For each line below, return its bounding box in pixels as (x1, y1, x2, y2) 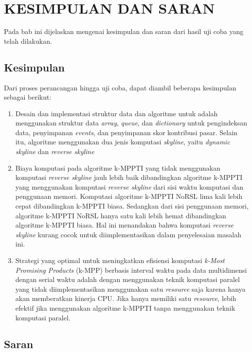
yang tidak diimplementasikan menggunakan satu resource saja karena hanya (15, 283, 246, 294)
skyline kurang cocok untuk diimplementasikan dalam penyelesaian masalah (15, 229, 241, 239)
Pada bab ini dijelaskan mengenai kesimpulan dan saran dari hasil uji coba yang (4, 26, 244, 36)
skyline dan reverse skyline (15, 146, 94, 157)
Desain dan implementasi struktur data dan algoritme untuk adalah (15, 108, 218, 118)
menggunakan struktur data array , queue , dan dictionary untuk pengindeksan (15, 118, 248, 128)
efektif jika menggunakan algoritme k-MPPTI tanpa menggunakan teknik (15, 302, 235, 313)
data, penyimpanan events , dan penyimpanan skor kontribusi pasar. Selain (15, 127, 237, 137)
